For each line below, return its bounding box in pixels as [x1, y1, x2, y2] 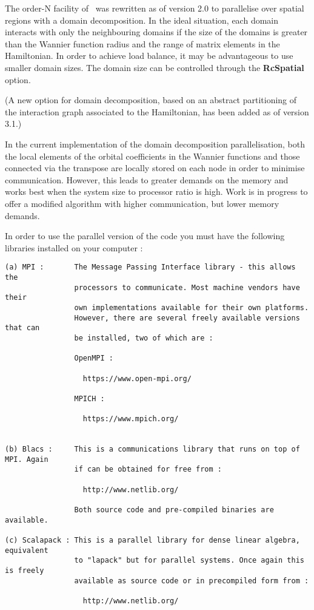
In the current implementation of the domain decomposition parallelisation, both [5, 137, 305, 150]
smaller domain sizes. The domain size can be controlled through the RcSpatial [5, 61, 304, 73]
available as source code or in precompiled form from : [74, 576, 309, 585]
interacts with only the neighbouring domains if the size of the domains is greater [5, 25, 308, 38]
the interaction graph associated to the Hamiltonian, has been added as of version [5, 105, 309, 118]
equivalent [5, 546, 48, 555]
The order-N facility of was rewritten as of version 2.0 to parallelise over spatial [5, 2, 304, 14]
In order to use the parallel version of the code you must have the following [5, 229, 285, 242]
